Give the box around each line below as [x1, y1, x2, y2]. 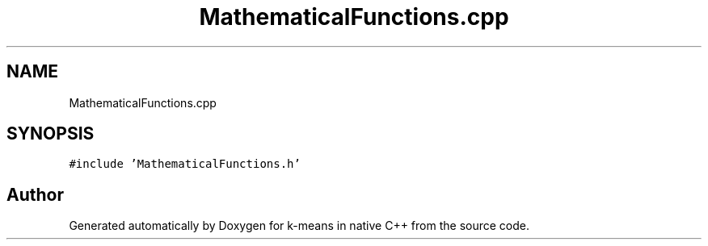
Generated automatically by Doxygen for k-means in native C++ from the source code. [69, 219, 529, 233]
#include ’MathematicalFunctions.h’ [69, 157, 301, 171]
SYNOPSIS [6, 123, 95, 144]
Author [6, 184, 64, 205]
